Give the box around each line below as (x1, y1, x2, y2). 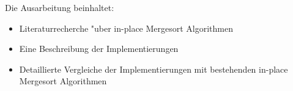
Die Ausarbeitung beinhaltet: (5, 1, 114, 13)
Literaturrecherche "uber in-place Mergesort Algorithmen (19, 21, 234, 34)
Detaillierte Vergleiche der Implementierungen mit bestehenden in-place (19, 62, 288, 75)
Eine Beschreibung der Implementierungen (19, 42, 179, 55)
